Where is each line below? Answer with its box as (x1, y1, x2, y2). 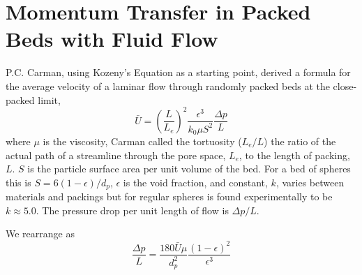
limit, (38, 92, 61, 107)
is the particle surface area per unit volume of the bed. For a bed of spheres (27, 161, 351, 176)
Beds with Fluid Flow (6, 24, 218, 53)
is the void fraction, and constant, (123, 174, 268, 189)
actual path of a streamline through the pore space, (6, 147, 226, 162)
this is (6, 174, 31, 189)
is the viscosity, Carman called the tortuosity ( (43, 133, 242, 148)
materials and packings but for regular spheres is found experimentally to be (6, 189, 333, 204)
